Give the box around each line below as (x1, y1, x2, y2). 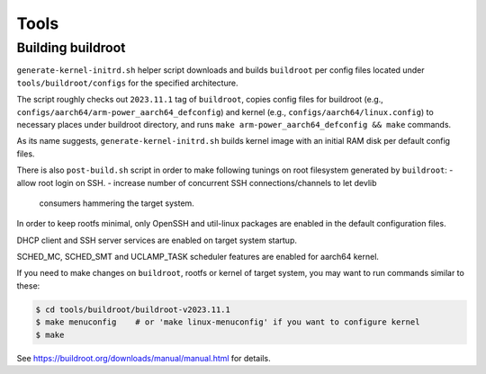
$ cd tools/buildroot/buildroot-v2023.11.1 (35, 304, 231, 315)
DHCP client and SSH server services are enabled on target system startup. (16, 235, 297, 245)
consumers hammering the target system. (39, 198, 195, 209)
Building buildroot (16, 40, 126, 56)
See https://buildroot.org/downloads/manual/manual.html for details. (16, 352, 271, 363)
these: (16, 280, 40, 291)
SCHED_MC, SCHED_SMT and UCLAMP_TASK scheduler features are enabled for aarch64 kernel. (16, 252, 380, 263)
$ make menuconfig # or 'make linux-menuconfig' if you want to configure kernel (35, 317, 420, 327)
